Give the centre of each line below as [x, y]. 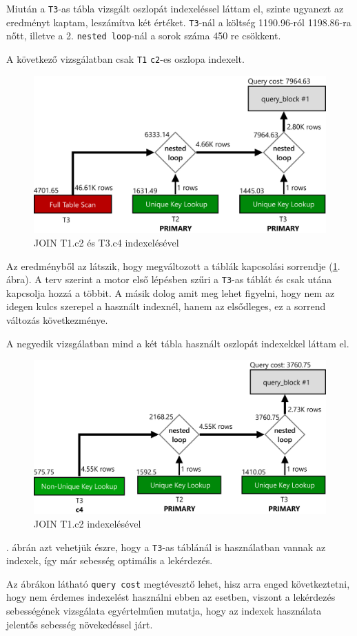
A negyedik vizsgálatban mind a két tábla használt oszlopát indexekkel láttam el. [178, 343]
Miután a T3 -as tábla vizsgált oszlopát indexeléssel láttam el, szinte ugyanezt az [175, 8]
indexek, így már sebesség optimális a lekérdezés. [110, 560]
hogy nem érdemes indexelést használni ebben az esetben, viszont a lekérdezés [171, 597]
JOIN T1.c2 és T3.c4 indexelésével [106, 242]
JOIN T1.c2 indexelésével [88, 523]
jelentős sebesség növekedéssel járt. [80, 624]
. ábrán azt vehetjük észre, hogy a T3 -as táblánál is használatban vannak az [166, 547]
